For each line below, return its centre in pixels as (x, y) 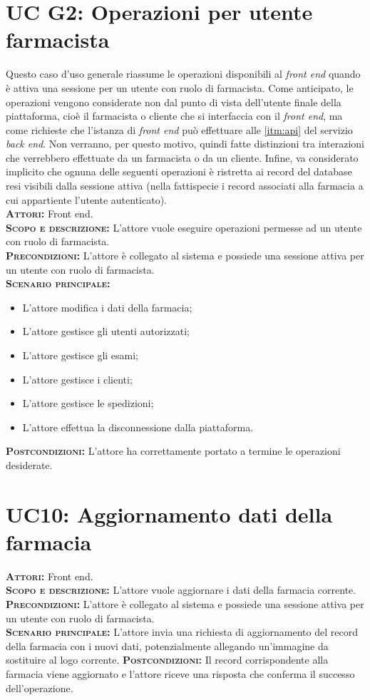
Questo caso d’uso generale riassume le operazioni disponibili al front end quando (183, 74)
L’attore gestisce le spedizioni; (88, 403)
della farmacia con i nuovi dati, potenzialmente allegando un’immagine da (167, 645)
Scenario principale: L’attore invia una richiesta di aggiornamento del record (182, 632)
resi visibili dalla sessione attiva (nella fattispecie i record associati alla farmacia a (185, 186)
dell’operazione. (40, 688)
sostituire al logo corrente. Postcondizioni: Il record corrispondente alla (167, 660)
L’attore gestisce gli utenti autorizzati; (106, 331)
